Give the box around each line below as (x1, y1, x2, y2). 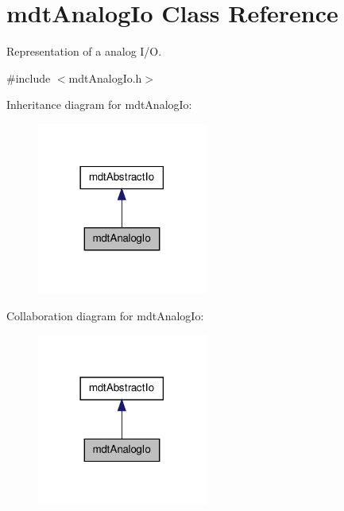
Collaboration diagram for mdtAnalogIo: (6, 307, 204, 323)
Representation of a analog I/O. (6, 43, 162, 60)
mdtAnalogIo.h (68, 69, 142, 86)
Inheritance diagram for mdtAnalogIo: (6, 96, 192, 113)
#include (6, 69, 51, 86)
